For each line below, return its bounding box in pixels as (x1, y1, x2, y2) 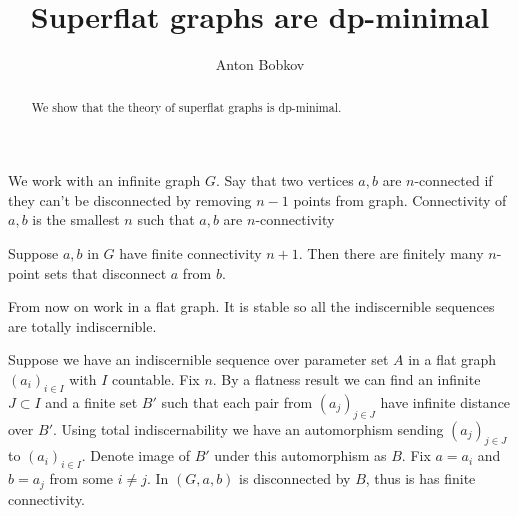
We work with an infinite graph (8, 170, 201, 191)
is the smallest (32, 209, 120, 230)
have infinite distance (380, 391, 511, 412)
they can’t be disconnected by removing (8, 189, 252, 210)
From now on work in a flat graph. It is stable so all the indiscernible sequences (8, 296, 495, 317)
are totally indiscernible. (8, 315, 157, 336)
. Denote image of (81, 445, 191, 466)
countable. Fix (112, 368, 200, 389)
